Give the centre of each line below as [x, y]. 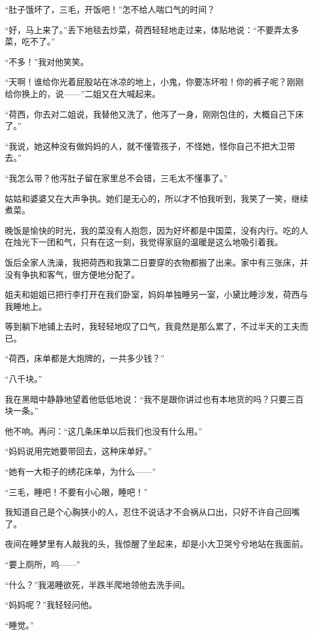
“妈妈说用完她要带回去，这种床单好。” [79, 451]
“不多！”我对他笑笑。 [47, 61]
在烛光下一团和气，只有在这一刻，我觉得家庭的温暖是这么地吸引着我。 [144, 242]
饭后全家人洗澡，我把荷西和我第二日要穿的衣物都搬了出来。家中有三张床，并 [156, 262]
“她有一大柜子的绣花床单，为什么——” [81, 471]
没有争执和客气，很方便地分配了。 [72, 274]
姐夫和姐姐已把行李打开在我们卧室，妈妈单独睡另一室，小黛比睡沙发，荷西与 [156, 294]
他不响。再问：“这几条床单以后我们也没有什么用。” [104, 430]
